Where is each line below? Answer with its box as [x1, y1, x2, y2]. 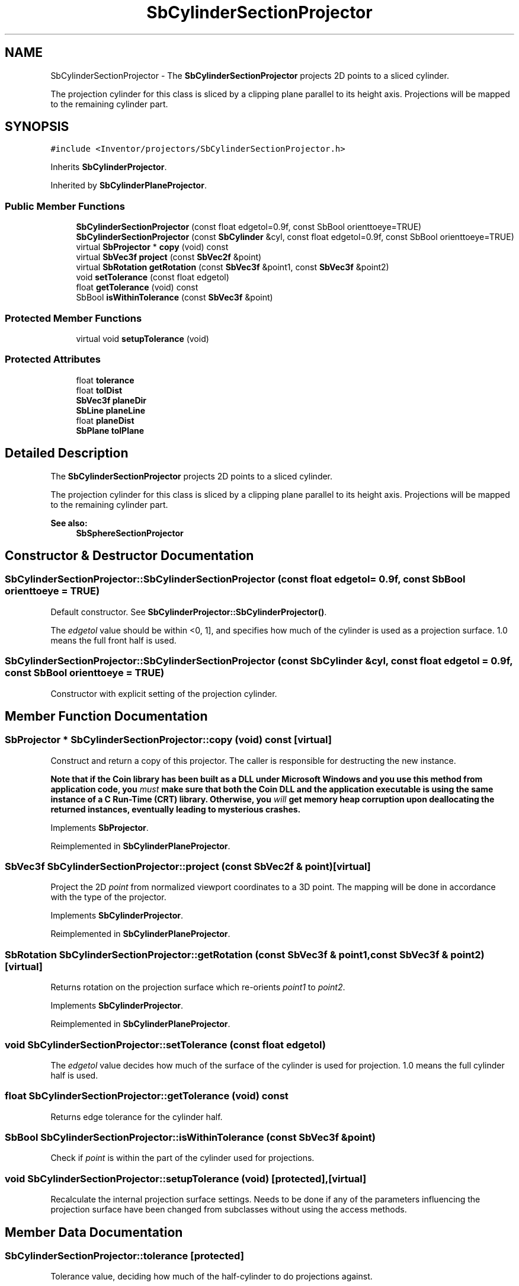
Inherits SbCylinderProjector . [50, 162, 167, 172]
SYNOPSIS [5, 119, 69, 135]
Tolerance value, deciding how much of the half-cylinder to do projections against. [50, 1271, 373, 1282]
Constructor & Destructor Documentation [5, 548, 254, 563]
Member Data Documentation [5, 1224, 183, 1240]
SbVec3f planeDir [76, 395, 147, 405]
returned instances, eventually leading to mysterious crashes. [50, 804, 301, 814]
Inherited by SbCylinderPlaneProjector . [50, 180, 207, 191]
